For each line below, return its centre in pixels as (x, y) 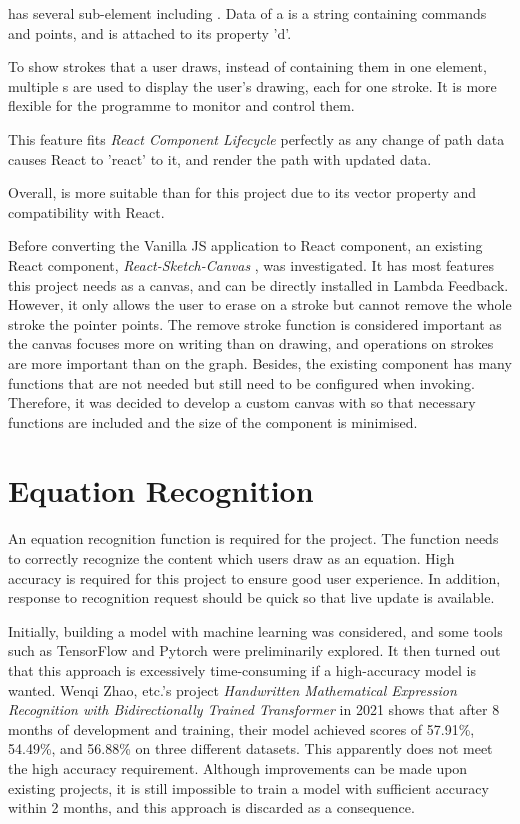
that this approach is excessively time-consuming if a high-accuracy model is (242, 669)
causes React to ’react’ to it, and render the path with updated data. (220, 158)
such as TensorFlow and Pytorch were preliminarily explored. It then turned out (254, 650)
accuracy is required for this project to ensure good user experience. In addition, (254, 577)
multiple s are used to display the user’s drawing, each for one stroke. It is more (252, 85)
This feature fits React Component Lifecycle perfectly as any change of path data (256, 138)
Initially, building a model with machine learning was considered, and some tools (255, 630)
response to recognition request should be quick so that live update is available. (251, 597)
